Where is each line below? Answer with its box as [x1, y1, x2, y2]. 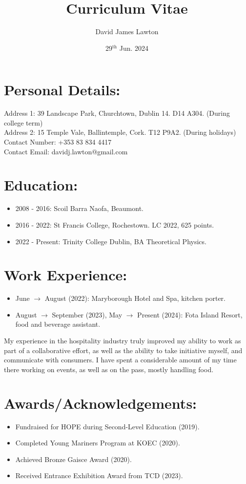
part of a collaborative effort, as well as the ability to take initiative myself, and [4, 345, 243, 355]
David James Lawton [95, 26, 159, 37]
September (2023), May [52, 309, 123, 319]
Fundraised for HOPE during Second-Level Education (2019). [15, 421, 200, 431]
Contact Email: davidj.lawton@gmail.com [4, 146, 128, 156]
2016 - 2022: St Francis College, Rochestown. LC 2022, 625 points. [15, 219, 214, 230]
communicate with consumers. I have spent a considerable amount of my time [4, 355, 237, 365]
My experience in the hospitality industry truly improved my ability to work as [4, 336, 241, 346]
